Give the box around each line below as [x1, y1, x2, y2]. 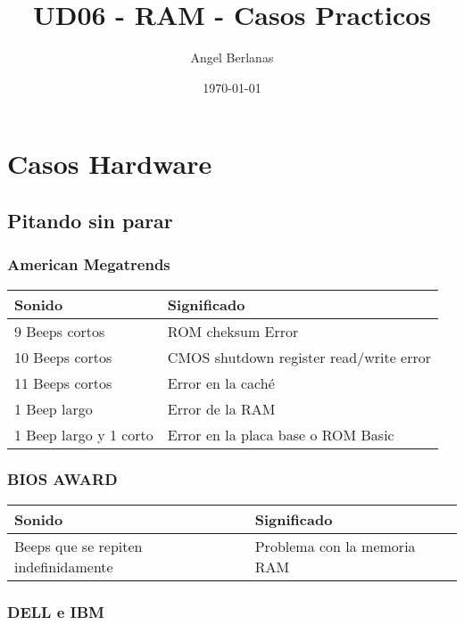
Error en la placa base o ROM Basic [167, 424, 394, 445]
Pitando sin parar [7, 206, 173, 234]
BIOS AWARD [7, 468, 118, 490]
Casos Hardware [7, 145, 212, 182]
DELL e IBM [7, 600, 104, 622]
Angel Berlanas [190, 48, 274, 67]
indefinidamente [14, 555, 113, 577]
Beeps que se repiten [14, 535, 143, 556]
